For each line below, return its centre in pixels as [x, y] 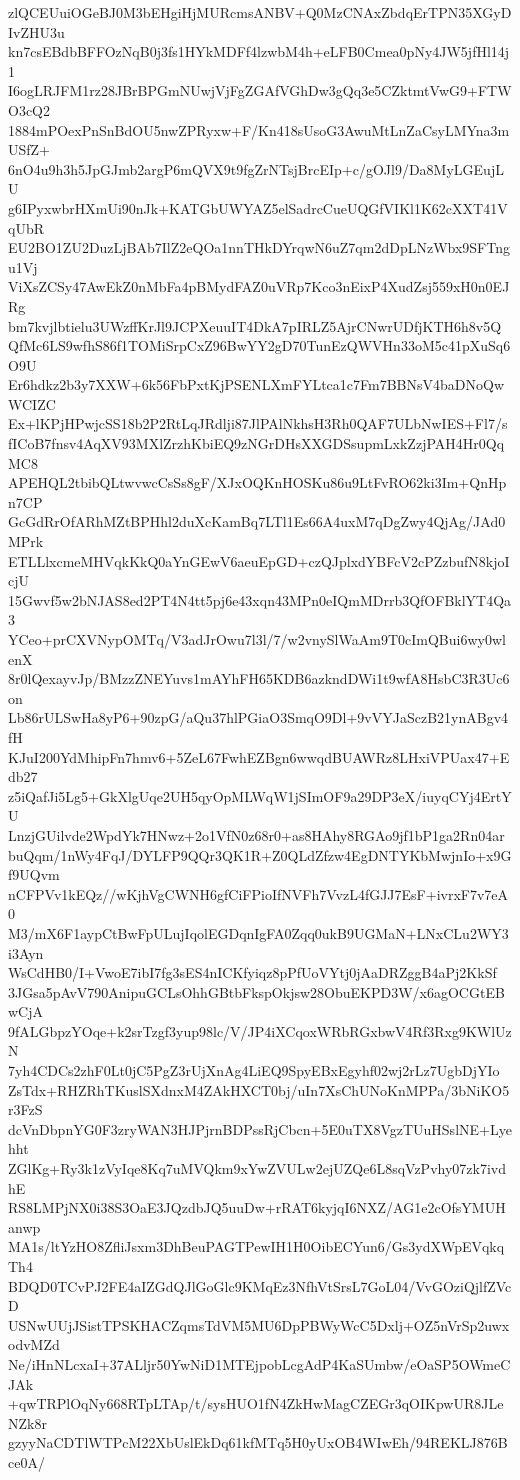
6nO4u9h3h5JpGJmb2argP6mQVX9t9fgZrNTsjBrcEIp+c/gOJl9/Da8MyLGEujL [256, 168]
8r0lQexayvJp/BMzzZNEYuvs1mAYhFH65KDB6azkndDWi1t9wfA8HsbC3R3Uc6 [259, 678]
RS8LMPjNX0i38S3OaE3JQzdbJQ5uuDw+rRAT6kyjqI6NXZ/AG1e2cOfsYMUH [257, 1207]
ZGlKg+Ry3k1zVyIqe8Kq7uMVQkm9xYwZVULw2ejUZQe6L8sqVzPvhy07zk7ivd [257, 1168]
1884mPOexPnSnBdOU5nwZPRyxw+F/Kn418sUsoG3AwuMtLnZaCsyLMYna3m [259, 129]
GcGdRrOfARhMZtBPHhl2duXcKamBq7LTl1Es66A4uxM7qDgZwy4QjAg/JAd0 [257, 521]
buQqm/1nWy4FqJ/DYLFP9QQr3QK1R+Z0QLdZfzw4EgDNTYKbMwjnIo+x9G [260, 854]
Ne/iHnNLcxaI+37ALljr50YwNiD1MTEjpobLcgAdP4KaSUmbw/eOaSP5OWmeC [259, 1363]
